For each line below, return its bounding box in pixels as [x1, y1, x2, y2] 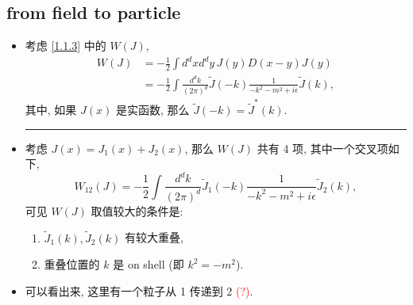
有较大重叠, [124, 229, 183, 246]
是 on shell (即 [113, 256, 184, 273]
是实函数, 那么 [115, 101, 190, 118]
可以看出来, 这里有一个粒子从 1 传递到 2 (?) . [25, 282, 253, 299]
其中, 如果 [25, 101, 77, 118]
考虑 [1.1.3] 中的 [25, 37, 106, 54]
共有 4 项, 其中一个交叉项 [257, 139, 388, 156]
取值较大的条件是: [91, 202, 183, 219]
